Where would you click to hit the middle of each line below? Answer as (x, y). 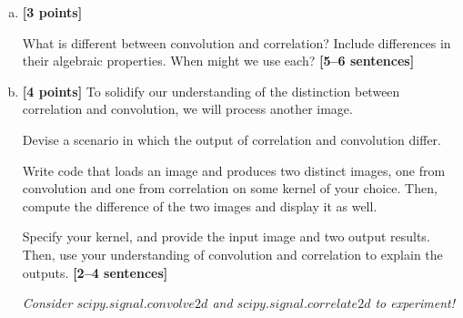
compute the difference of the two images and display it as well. (200, 205)
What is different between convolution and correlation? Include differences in (237, 42)
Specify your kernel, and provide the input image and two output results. (226, 236)
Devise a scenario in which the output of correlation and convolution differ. (231, 139)
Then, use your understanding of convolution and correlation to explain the (232, 254)
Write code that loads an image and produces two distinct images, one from (234, 170)
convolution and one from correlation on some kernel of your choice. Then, (230, 188)
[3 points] (52, 12)
